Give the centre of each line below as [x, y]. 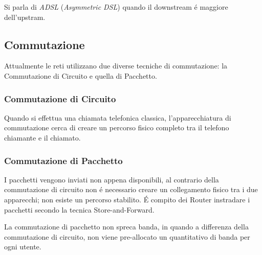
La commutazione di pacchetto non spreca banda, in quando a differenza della [126, 227]
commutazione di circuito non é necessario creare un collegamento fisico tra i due [131, 189]
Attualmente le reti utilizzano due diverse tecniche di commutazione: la [116, 66]
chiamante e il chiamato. [42, 137]
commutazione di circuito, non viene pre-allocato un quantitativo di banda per [127, 236]
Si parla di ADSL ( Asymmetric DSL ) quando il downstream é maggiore [116, 7]
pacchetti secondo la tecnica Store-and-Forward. [79, 209]
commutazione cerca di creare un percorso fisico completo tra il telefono [117, 127]
